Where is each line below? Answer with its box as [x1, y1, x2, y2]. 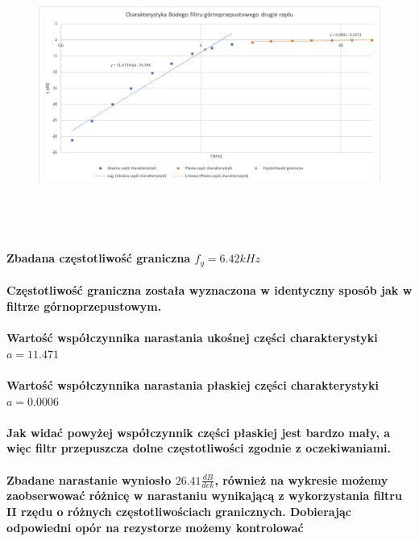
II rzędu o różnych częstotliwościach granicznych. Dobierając [6, 502, 351, 519]
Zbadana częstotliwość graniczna [6, 250, 191, 266]
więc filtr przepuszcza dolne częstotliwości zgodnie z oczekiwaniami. [6, 440, 391, 456]
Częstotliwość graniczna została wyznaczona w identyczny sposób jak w [6, 282, 413, 299]
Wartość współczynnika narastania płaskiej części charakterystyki [6, 376, 379, 393]
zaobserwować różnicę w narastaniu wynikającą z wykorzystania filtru [6, 487, 402, 504]
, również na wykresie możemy [214, 471, 388, 488]
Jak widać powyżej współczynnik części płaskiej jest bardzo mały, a [6, 423, 391, 440]
